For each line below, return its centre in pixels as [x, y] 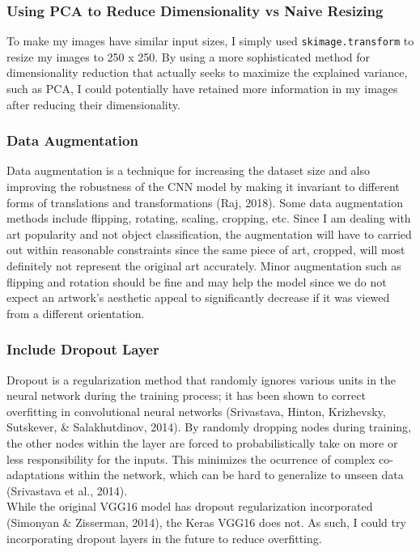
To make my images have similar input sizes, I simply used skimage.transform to [210, 41]
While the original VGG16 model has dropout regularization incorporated [190, 506]
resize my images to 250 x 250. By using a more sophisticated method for [189, 56]
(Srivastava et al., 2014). [67, 490]
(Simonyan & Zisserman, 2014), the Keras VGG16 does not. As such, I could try [206, 522]
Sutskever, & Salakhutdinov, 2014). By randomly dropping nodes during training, [209, 427]
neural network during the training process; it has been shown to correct [186, 395]
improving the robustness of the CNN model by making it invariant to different [203, 187]
